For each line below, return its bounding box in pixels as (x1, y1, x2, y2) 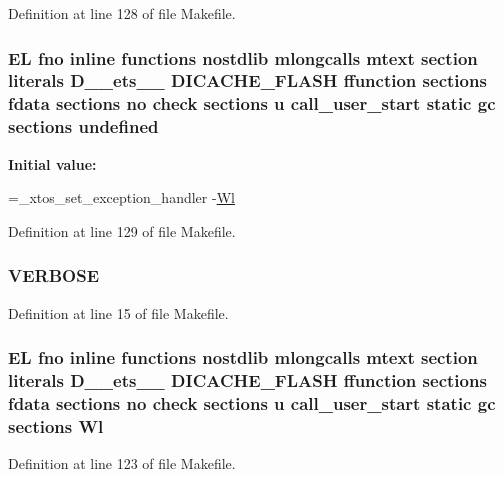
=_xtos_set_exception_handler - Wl (8, 187, 235, 208)
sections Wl (8, 413, 104, 438)
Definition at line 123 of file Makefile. (8, 453, 236, 474)
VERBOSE (8, 263, 100, 288)
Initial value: (8, 153, 97, 174)
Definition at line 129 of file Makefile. (8, 220, 236, 241)
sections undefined (8, 114, 159, 139)
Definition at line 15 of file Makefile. (8, 302, 229, 323)
